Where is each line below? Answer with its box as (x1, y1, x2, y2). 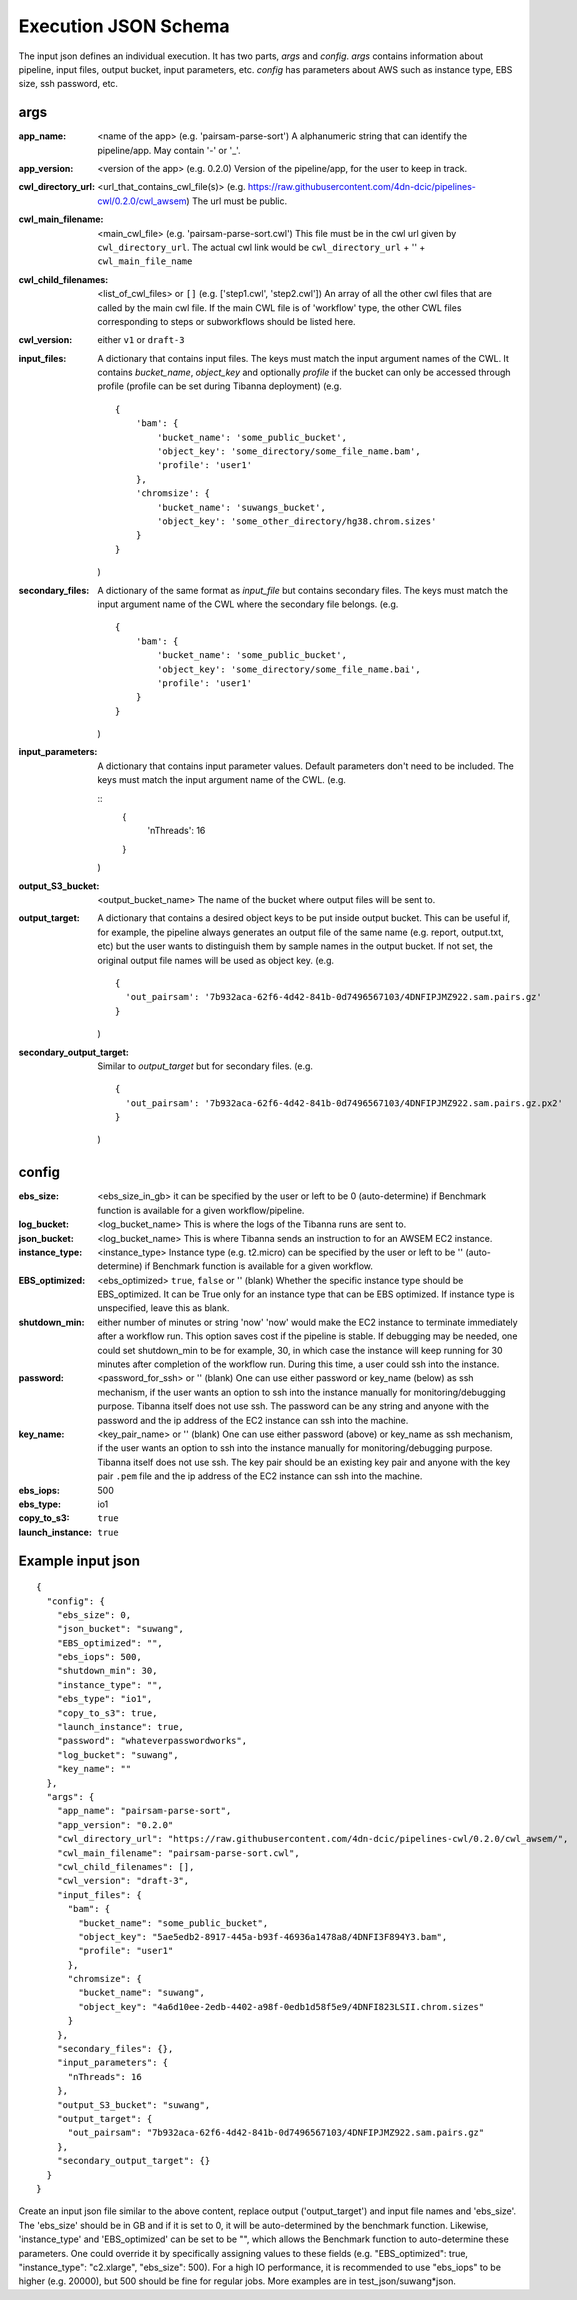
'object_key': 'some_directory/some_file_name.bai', (156, 663, 421, 675)
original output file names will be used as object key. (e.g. (97, 954, 335, 966)
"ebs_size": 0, (56, 1609, 132, 1620)
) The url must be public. (186, 195, 288, 207)
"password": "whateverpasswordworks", (56, 1735, 248, 1747)
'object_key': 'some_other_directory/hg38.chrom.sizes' (156, 516, 437, 527)
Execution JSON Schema (18, 15, 230, 37)
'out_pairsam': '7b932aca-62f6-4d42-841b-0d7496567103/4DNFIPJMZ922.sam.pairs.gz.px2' (125, 1097, 564, 1109)
